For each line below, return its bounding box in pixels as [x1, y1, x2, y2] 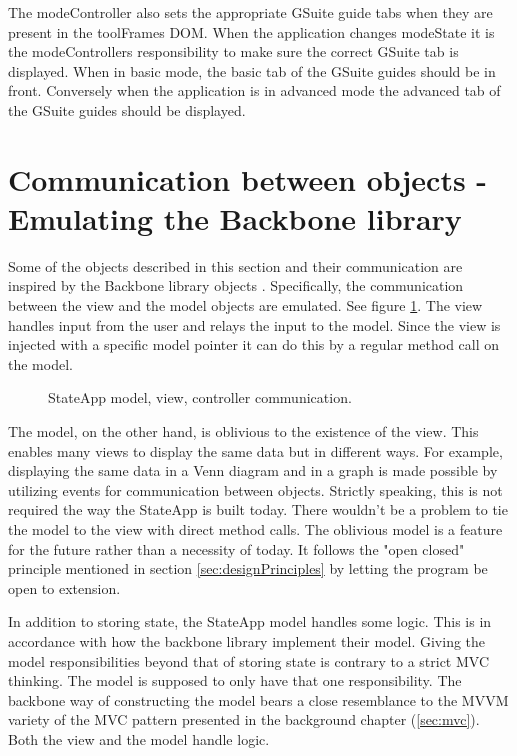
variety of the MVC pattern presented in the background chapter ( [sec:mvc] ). [8, 709, 480, 730]
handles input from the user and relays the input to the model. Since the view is [8, 314, 501, 335]
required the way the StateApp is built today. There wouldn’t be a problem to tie [8, 499, 508, 520]
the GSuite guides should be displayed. [8, 99, 246, 120]
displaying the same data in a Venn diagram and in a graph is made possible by [8, 460, 498, 481]
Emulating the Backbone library [8, 197, 462, 238]
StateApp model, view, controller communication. [48, 387, 352, 408]
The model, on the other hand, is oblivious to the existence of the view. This [8, 421, 479, 442]
